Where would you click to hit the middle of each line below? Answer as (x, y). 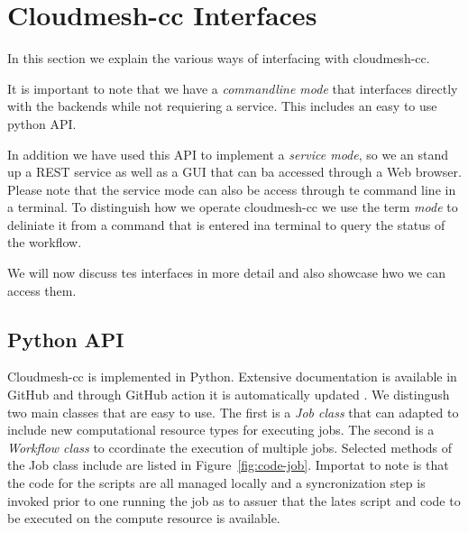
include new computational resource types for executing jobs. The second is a (221, 430)
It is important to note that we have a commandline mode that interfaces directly (233, 88)
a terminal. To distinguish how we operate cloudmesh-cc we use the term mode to (233, 207)
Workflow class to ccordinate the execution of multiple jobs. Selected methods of (230, 447)
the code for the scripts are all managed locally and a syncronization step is (216, 483)
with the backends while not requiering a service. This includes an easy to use (222, 106)
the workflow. (45, 242)
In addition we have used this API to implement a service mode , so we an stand (228, 154)
